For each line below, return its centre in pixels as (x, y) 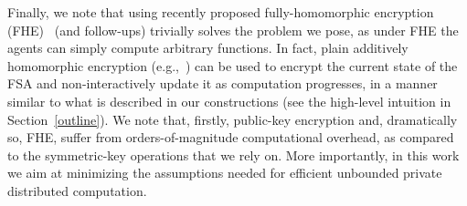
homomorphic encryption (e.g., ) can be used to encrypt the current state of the (233, 65)
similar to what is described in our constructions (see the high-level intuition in (229, 101)
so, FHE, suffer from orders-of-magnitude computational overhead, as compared (231, 137)
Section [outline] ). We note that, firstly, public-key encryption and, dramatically (233, 119)
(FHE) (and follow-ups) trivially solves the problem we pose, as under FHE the (233, 30)
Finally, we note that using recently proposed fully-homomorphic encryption (221, 12)
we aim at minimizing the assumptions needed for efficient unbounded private (225, 173)
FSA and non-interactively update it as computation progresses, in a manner (223, 83)
